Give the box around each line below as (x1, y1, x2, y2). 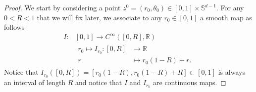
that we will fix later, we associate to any (37, 12, 162, 22)
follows (4, 22, 25, 32)
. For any (216, 2, 244, 12)
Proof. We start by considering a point (4, 2, 121, 12)
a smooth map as (200, 12, 252, 22)
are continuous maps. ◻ (153, 77, 226, 88)
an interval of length (4, 77, 66, 88)
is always (218, 67, 245, 77)
